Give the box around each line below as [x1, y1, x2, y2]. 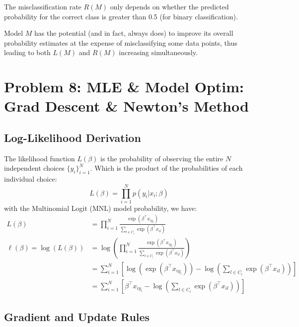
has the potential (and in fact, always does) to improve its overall [34, 28, 233, 38]
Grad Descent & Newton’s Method [4, 96, 249, 116]
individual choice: [4, 174, 57, 184]
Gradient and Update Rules [4, 309, 150, 325]
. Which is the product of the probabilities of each [90, 163, 243, 173]
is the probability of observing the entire [100, 153, 224, 163]
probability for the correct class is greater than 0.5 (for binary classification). [4, 11, 238, 21]
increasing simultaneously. [119, 47, 198, 58]
